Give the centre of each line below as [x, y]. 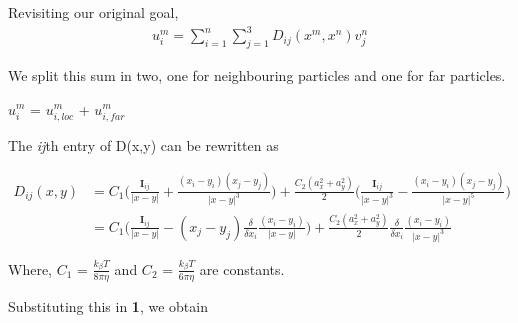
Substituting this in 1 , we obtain [108, 305]
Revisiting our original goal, [93, 12]
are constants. [242, 268]
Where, [30, 268]
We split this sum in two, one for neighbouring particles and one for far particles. [257, 74]
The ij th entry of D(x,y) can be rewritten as [143, 144]
